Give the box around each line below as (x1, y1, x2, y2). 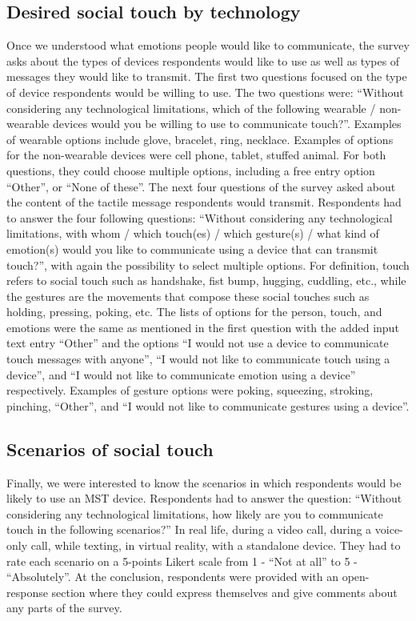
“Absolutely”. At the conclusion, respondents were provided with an (6, 568, 338, 585)
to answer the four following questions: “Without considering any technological (6, 209, 393, 226)
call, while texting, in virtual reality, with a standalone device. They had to (30, 537, 401, 554)
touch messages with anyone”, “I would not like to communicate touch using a (6, 351, 390, 367)
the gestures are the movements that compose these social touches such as (6, 287, 370, 304)
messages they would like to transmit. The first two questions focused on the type (6, 68, 407, 85)
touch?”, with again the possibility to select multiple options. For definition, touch (6, 256, 410, 273)
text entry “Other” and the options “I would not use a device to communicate (6, 335, 389, 351)
